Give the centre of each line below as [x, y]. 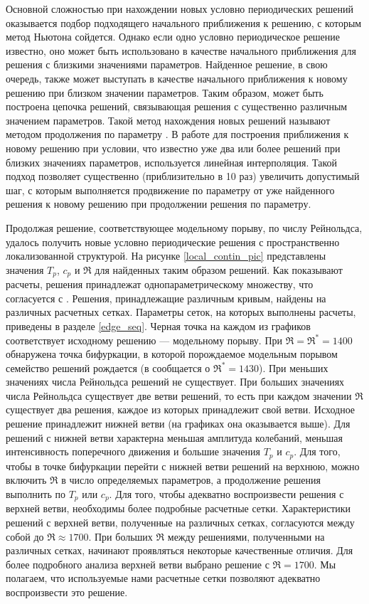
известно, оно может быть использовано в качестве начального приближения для [181, 50]
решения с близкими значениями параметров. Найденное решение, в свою [167, 64]
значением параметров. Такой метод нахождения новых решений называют [168, 120]
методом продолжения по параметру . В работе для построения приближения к [177, 134]
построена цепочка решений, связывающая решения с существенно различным [177, 106]
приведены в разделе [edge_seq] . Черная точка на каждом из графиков [158, 325]
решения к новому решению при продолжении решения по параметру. [159, 204]
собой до [25, 536]
